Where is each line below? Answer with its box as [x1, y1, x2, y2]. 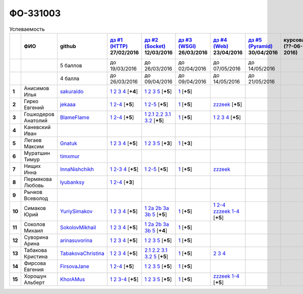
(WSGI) [178, 43, 196, 50]
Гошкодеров [23, 110, 55, 117]
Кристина [23, 253, 48, 260]
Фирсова [23, 260, 46, 267]
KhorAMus [60, 276, 85, 283]
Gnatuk [60, 140, 78, 147]
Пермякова [23, 175, 53, 182]
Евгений [23, 104, 44, 111]
